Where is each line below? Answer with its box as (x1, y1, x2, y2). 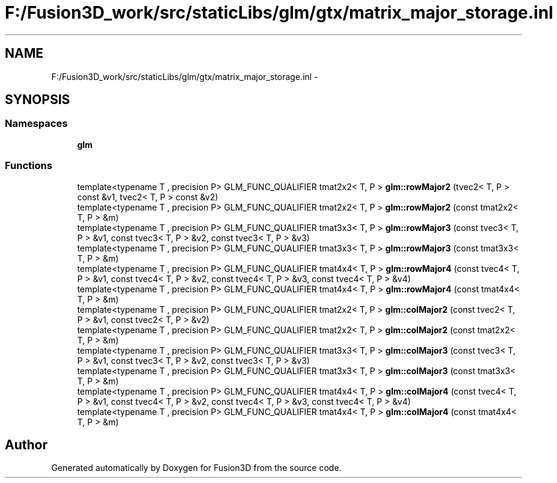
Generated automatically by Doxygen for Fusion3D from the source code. (51, 463, 342, 473)
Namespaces (5, 117, 68, 130)
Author (5, 437, 48, 452)
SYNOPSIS (5, 92, 70, 108)
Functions (5, 159, 52, 172)
